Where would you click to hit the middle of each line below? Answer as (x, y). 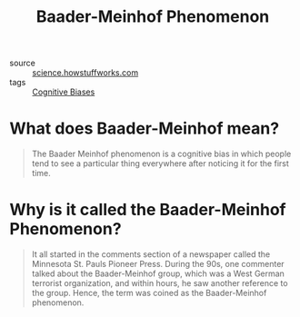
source (23, 63)
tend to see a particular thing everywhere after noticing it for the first (160, 163)
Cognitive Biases (64, 92)
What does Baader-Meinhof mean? (145, 129)
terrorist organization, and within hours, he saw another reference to (160, 283)
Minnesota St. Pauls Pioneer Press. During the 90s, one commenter (158, 264)
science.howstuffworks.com (85, 73)
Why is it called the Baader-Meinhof (148, 210)
